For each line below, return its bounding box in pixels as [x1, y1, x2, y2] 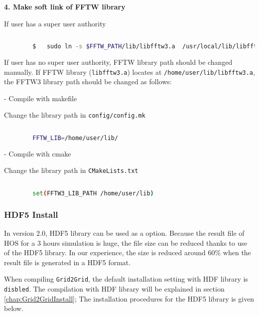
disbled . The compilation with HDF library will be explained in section [4, 284, 225, 294]
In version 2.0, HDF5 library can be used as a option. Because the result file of [4, 228, 245, 238]
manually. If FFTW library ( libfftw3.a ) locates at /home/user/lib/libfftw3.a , [4, 66, 255, 77]
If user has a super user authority [4, 18, 106, 28]
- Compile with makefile [4, 93, 77, 103]
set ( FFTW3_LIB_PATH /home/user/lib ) [32, 189, 154, 197]
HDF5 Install [4, 208, 58, 220]
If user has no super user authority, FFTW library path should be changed [4, 56, 233, 67]
